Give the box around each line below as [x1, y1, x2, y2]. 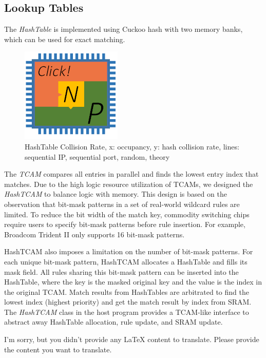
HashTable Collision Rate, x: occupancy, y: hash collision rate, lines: [25, 141, 239, 152]
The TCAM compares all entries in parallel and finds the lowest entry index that [4, 168, 259, 179]
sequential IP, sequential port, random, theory [25, 151, 170, 162]
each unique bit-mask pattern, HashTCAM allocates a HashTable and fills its [4, 256, 248, 267]
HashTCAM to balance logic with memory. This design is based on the [4, 189, 227, 199]
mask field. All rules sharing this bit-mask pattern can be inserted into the [4, 266, 239, 277]
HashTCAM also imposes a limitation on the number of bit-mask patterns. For [4, 246, 253, 257]
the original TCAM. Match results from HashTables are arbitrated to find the [4, 286, 249, 297]
